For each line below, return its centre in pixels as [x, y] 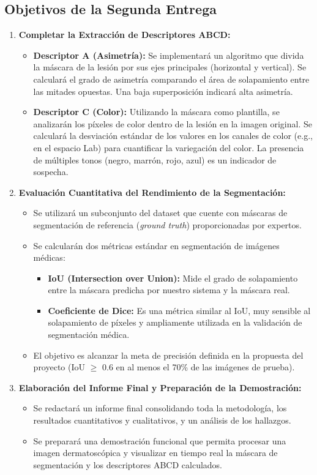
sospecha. [51, 172]
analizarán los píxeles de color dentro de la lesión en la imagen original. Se [173, 123]
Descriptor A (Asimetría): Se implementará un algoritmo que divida [169, 55]
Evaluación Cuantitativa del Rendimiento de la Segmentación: [152, 192]
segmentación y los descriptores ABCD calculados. [128, 464]
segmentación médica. [89, 335]
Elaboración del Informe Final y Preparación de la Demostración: [160, 387]
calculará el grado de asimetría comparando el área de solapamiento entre [171, 79]
